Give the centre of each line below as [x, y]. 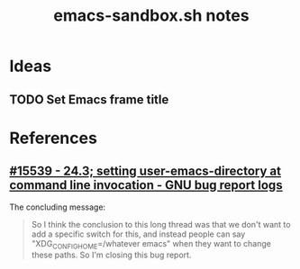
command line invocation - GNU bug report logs [146, 185]
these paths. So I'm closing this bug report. [111, 255]
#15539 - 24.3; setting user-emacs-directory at [145, 171]
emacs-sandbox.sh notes [151, 16]
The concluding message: [58, 207]
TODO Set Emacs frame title [89, 99]
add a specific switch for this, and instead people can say [138, 234]
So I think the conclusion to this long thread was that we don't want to [161, 224]
